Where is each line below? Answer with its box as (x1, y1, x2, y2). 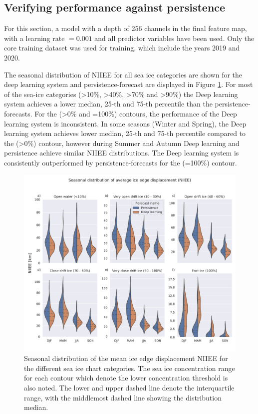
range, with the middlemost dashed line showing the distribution (24, 392, 222, 402)
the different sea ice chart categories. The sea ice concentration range (24, 362, 235, 373)
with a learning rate (4, 32, 65, 43)
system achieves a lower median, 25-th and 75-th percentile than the (4, 98, 213, 109)
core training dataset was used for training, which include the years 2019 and (4, 42, 240, 53)
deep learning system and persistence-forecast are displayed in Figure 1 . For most (4, 79, 253, 89)
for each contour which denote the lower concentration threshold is (24, 372, 228, 383)
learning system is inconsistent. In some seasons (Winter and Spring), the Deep (4, 118, 247, 128)
